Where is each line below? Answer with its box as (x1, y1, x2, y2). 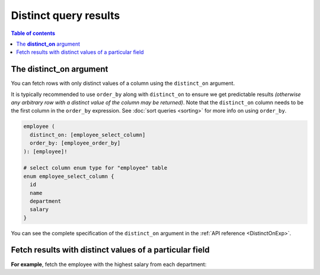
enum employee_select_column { (23, 172, 115, 180)
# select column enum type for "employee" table (23, 165, 168, 171)
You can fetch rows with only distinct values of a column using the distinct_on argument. (11, 80, 235, 87)
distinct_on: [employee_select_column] (30, 131, 146, 138)
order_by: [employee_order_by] (30, 140, 121, 146)
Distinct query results (11, 9, 120, 22)
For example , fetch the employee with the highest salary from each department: (11, 261, 207, 268)
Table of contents (11, 30, 56, 37)
